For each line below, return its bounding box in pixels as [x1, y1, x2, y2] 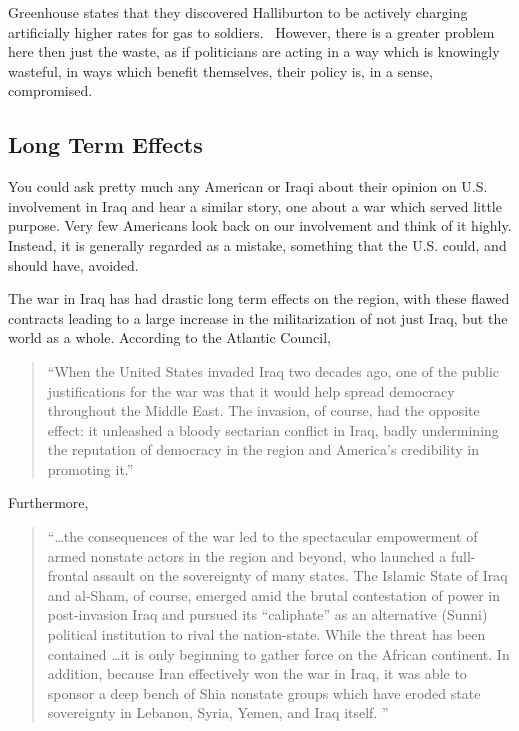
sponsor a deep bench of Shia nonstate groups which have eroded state [47, 682, 481, 703]
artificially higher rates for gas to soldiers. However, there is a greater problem [8, 21, 495, 42]
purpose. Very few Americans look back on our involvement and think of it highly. [8, 215, 512, 236]
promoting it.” [47, 458, 134, 479]
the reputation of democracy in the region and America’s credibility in [47, 439, 479, 460]
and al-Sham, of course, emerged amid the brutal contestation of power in [47, 584, 500, 605]
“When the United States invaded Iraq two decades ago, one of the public [47, 360, 500, 381]
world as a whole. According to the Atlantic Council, [8, 327, 331, 348]
